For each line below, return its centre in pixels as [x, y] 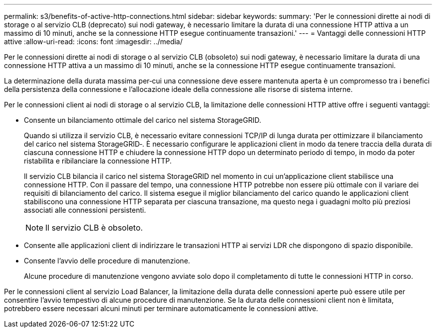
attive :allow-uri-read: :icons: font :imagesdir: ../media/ [93, 41]
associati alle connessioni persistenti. [85, 210]
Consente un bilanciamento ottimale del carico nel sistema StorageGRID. [143, 120]
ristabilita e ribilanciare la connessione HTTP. [98, 161]
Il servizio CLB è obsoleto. [94, 228]
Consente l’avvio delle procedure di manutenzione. [107, 261]
